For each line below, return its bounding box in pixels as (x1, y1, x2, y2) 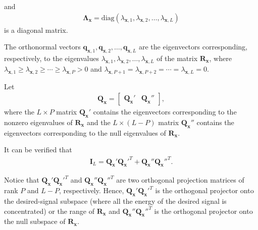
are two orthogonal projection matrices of (116, 175, 244, 185)
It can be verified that (4, 144, 72, 155)
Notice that (4, 175, 39, 185)
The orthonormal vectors (4, 41, 81, 52)
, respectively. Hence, (59, 185, 124, 196)
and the (86, 117, 111, 128)
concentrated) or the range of (4, 205, 95, 216)
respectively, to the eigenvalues (4, 53, 99, 64)
